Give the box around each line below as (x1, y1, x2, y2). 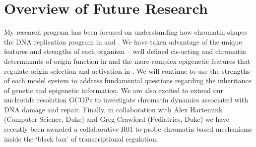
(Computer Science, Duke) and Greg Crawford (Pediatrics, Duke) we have (4, 114, 229, 124)
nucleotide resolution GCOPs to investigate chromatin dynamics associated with (4, 95, 248, 105)
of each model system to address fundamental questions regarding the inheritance (4, 75, 252, 86)
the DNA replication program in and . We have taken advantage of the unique (4, 36, 242, 47)
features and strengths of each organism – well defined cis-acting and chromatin (4, 46, 246, 56)
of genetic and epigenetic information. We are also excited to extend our (4, 85, 223, 95)
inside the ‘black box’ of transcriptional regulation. (4, 133, 158, 144)
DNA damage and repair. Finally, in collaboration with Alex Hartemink (4, 104, 223, 114)
